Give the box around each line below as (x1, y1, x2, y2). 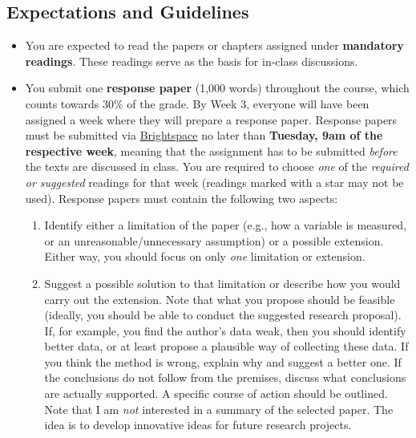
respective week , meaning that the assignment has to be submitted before (25, 142, 398, 159)
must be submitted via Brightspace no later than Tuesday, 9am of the (25, 127, 383, 144)
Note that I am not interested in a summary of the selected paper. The (44, 400, 394, 417)
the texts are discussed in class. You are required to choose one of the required (25, 158, 409, 175)
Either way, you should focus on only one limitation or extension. (44, 248, 366, 265)
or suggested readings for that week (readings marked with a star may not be (25, 173, 404, 190)
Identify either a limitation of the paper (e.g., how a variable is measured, (44, 217, 407, 233)
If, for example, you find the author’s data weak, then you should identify (44, 322, 406, 339)
